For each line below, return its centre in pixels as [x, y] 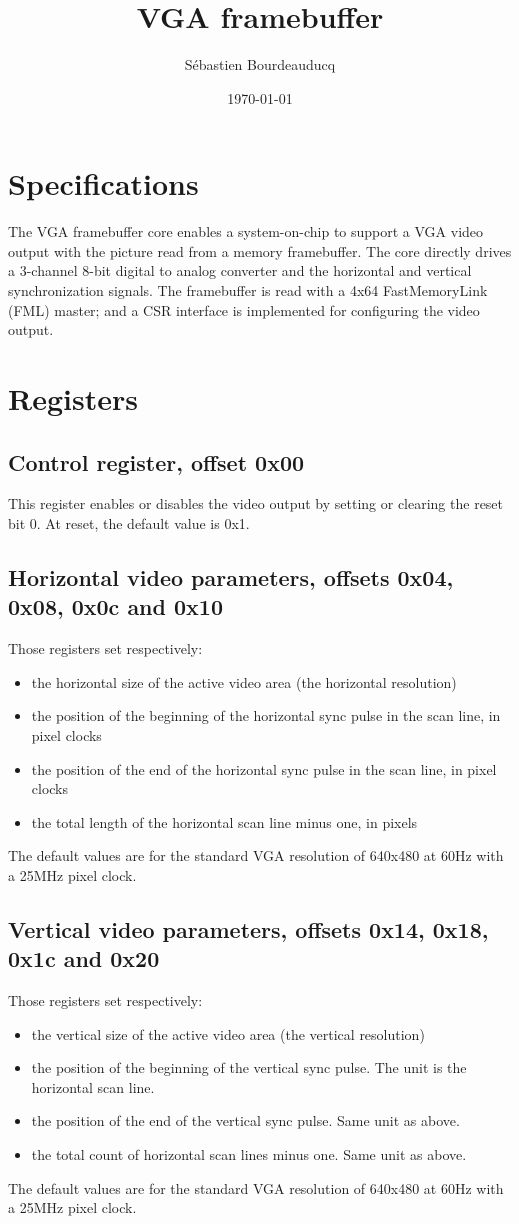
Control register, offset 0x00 [156, 461]
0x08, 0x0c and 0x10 [115, 606]
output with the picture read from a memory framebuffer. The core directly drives [260, 250]
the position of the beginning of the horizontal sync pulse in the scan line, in [266, 715]
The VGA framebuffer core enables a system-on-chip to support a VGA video [246, 231]
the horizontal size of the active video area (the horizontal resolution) [244, 681]
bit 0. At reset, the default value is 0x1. [129, 522]
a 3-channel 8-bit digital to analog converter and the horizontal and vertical [240, 270]
